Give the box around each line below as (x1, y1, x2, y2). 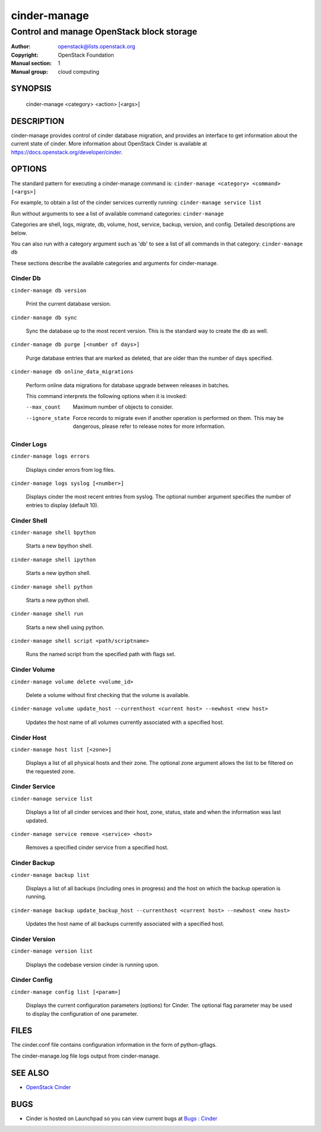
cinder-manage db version (11, 287, 87, 294)
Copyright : (11, 51, 39, 58)
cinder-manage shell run (11, 611, 83, 617)
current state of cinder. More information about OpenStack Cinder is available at (11, 140, 207, 147)
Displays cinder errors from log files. (26, 466, 115, 473)
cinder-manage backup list (11, 872, 90, 878)
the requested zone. (26, 767, 75, 775)
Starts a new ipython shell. (26, 570, 91, 577)
